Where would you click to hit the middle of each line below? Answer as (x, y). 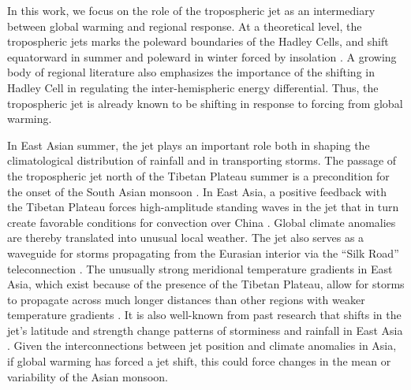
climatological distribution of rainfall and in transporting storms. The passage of (202, 160)
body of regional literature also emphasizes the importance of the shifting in (191, 72)
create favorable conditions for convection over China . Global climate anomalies (202, 222)
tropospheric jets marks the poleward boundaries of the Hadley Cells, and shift (198, 41)
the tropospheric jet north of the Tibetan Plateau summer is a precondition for (198, 175)
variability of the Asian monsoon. (88, 376)
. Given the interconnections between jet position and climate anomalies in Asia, (202, 345)
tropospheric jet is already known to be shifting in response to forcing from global (205, 103)
